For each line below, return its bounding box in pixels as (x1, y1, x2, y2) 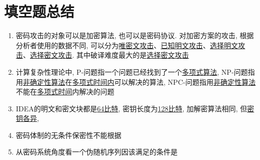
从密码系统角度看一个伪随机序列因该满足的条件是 (16, 146, 178, 157)
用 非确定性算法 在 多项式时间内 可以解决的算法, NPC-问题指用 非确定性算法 (16, 76, 256, 87)
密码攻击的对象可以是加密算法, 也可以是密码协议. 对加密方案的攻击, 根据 (16, 30, 254, 41)
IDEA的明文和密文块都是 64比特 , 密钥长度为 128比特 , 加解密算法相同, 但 (16, 103, 247, 113)
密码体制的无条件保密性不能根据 (16, 129, 121, 140)
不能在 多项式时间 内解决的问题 (16, 86, 114, 97)
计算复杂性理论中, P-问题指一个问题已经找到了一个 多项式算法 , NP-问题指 (16, 66, 255, 77)
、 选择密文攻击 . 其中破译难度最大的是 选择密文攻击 (23, 50, 189, 60)
